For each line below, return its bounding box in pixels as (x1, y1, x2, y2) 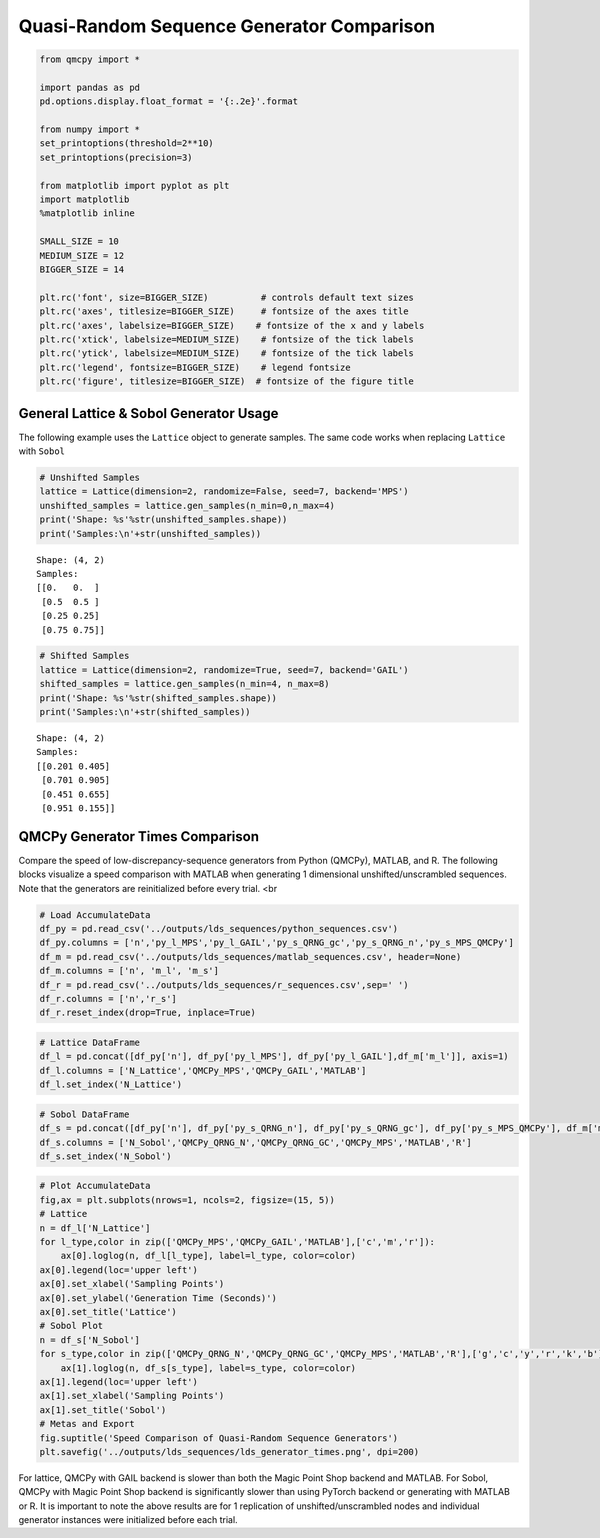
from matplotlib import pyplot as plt (39, 180, 230, 191)
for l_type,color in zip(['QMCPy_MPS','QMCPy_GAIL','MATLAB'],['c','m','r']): (39, 1236, 435, 1248)
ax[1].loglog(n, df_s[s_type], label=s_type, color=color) (60, 1362, 357, 1374)
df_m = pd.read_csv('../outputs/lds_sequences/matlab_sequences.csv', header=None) (39, 951, 462, 962)
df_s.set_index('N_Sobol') (39, 1150, 172, 1162)
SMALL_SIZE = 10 (39, 236, 120, 247)
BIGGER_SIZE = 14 (39, 264, 125, 275)
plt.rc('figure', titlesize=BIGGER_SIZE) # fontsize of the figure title (39, 376, 415, 387)
